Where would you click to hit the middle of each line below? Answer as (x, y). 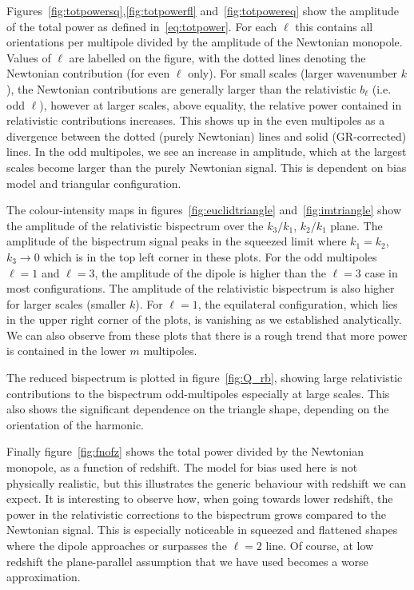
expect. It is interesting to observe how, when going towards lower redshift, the (200, 498)
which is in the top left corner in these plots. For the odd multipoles (210, 256)
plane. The (356, 225)
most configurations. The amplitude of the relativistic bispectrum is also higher (201, 288)
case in (381, 272)
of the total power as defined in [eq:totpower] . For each (142, 26)
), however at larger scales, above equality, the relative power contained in (221, 104)
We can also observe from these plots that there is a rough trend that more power (207, 335)
